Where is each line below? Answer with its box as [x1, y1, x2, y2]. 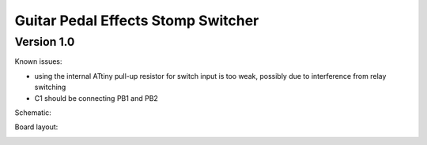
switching [34, 83, 66, 92]
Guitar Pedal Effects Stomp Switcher [14, 12, 259, 29]
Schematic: [14, 107, 51, 117]
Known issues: [14, 57, 62, 66]
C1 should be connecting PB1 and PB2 [34, 93, 158, 102]
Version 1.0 [14, 35, 75, 49]
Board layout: [14, 122, 59, 132]
